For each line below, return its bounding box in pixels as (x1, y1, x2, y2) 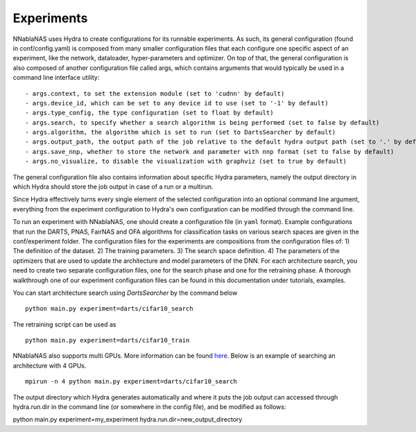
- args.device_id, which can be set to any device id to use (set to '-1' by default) (25, 99, 329, 107)
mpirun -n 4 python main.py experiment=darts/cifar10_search (25, 378, 237, 386)
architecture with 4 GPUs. (12, 361, 87, 370)
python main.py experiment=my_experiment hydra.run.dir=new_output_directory (12, 415, 243, 424)
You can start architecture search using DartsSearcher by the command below (12, 288, 238, 297)
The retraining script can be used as (12, 320, 116, 329)
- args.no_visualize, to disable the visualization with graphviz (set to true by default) (25, 157, 347, 166)
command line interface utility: (12, 74, 100, 82)
